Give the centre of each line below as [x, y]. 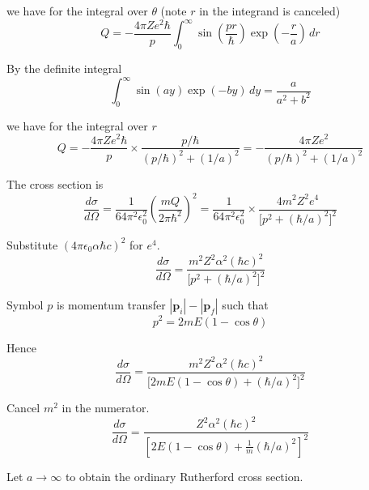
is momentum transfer [111, 305]
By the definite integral [64, 68]
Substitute [32, 244]
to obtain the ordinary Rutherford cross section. [184, 476]
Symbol [25, 305]
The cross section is [55, 183]
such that [245, 305]
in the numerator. [106, 408]
